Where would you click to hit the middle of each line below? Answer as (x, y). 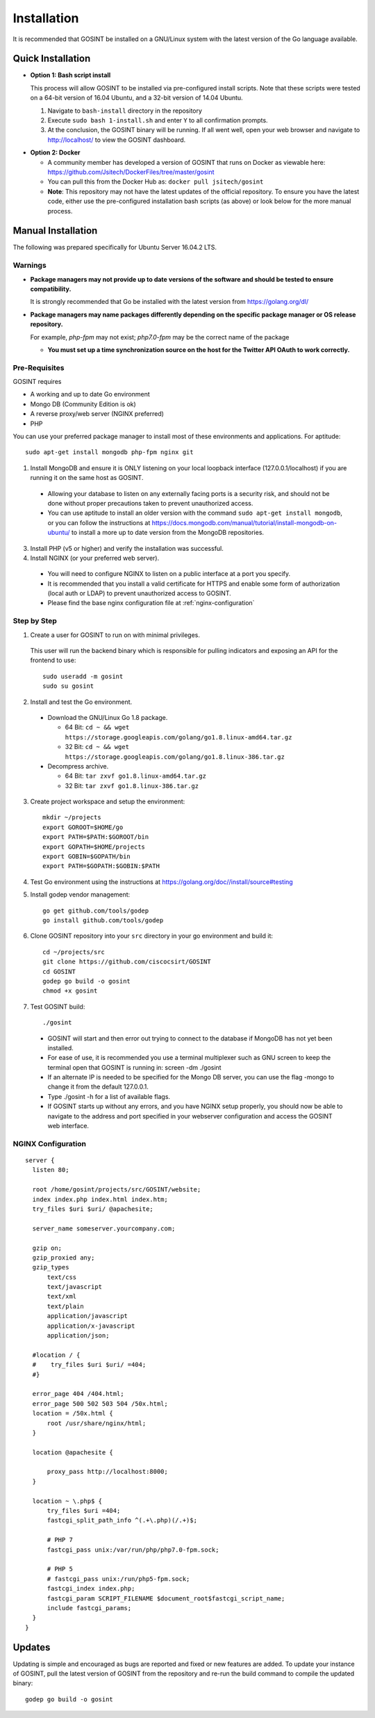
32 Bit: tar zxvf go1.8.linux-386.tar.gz (132, 785)
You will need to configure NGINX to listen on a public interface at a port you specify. (169, 574)
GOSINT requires (37, 382)
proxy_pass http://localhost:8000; (107, 1472)
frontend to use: (53, 660)
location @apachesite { (73, 1452)
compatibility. (51, 289)
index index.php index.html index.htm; (100, 1199)
